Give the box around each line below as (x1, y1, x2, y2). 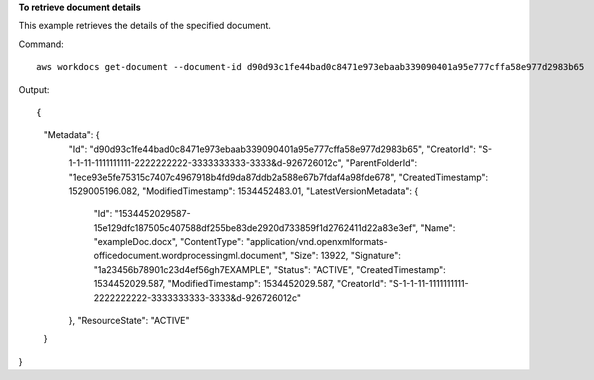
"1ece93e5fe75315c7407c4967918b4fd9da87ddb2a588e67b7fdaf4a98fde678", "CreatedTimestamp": (68, 171, 489, 183)
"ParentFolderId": (345, 157, 418, 169)
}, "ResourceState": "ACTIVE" (68, 315, 190, 327)
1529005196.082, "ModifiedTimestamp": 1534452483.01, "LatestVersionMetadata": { (68, 185, 419, 197)
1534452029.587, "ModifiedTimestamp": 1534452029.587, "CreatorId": (93, 278, 387, 290)
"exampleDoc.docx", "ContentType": (93, 236, 244, 248)
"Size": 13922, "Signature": (290, 250, 402, 262)
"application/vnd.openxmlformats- (245, 236, 389, 248)
